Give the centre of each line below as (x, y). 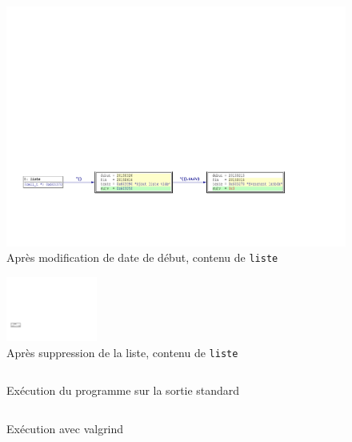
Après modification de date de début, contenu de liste (142, 257)
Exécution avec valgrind (65, 428)
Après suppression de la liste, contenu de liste (122, 352)
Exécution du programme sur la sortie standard (123, 390)
